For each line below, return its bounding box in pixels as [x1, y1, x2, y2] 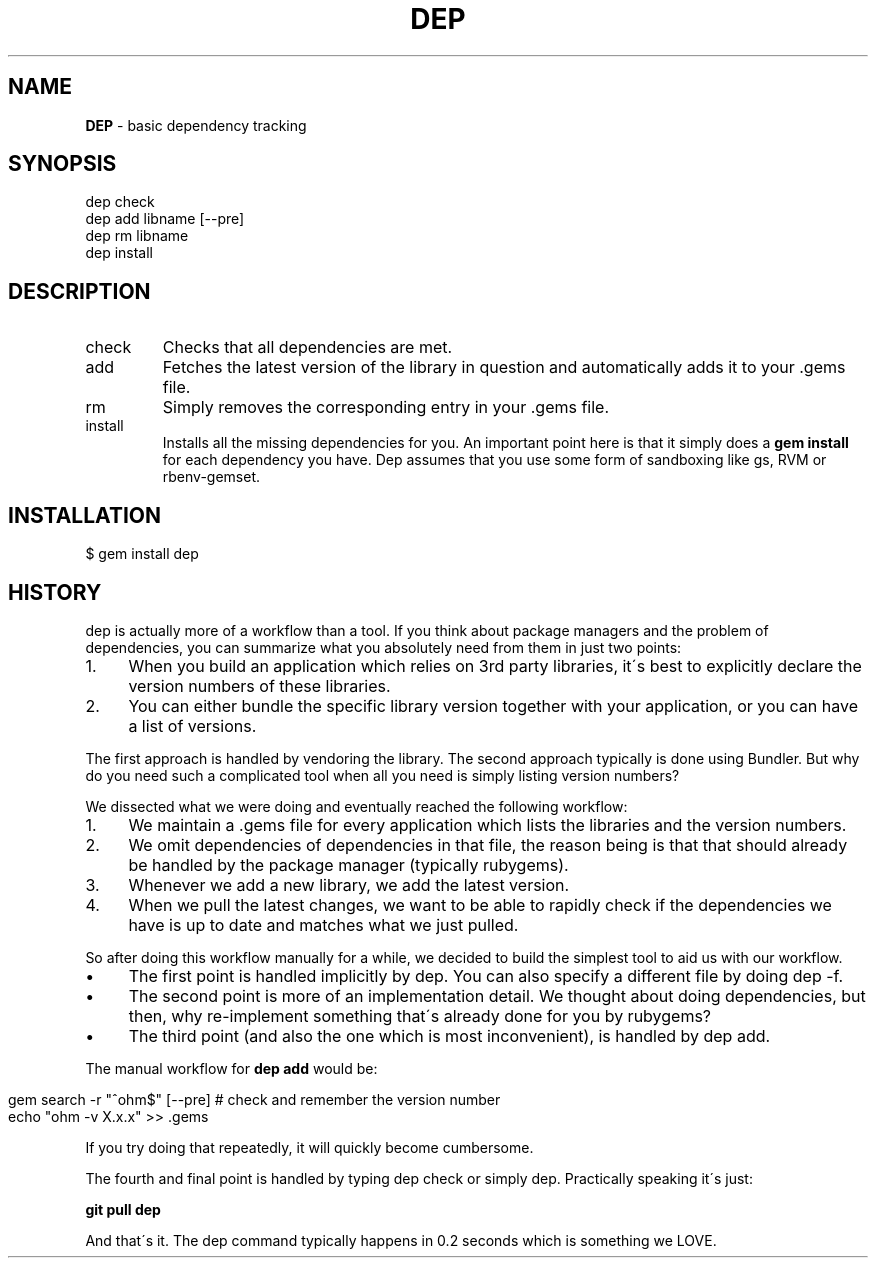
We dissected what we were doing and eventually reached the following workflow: [85, 797, 628, 815]
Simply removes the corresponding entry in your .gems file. [162, 397, 610, 418]
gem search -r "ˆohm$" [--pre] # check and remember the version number [8, 1090, 501, 1108]
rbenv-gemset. [162, 468, 261, 486]
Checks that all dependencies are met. [162, 337, 453, 358]
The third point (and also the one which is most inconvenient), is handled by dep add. [128, 1025, 771, 1046]
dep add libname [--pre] [85, 210, 245, 228]
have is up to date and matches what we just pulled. [128, 914, 519, 935]
